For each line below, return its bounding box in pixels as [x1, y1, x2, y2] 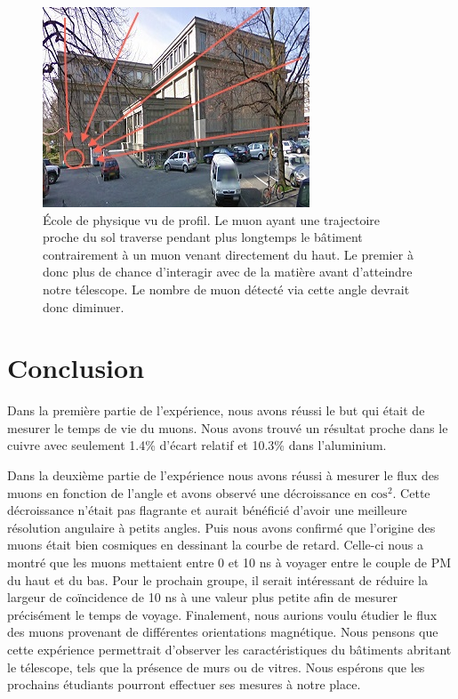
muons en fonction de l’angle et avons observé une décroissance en [7, 483, 367, 502]
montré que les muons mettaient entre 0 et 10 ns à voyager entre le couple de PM [7, 553, 452, 572]
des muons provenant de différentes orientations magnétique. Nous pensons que [7, 623, 438, 641]
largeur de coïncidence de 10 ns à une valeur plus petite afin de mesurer [7, 588, 398, 607]
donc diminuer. [43, 297, 125, 316]
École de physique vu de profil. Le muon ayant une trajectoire [43, 210, 380, 229]
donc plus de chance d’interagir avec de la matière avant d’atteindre [43, 262, 413, 281]
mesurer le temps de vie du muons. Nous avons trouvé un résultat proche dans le [7, 418, 448, 437]
